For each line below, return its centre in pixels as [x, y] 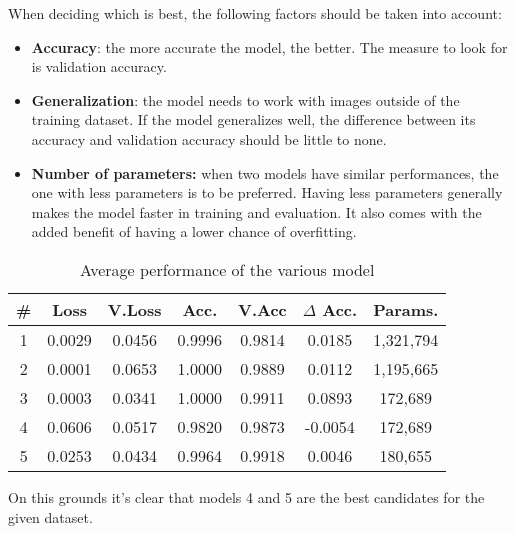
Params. [406, 309]
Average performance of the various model [227, 269]
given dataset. [50, 516]
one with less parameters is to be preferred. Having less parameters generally [267, 192]
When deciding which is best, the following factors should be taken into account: [255, 13]
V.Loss [134, 309]
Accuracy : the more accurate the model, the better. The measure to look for [269, 46]
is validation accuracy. [99, 66]
